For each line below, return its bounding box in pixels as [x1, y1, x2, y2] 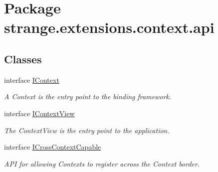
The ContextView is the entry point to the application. [4, 125, 170, 135]
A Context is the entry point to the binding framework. [4, 91, 172, 102]
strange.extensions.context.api [4, 17, 215, 37]
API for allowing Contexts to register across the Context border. [4, 158, 200, 169]
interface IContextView [4, 108, 75, 118]
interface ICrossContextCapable [4, 142, 101, 152]
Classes [4, 51, 42, 66]
